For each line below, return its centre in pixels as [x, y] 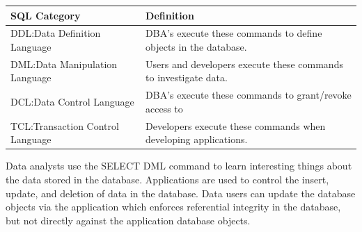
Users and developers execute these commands [244, 64]
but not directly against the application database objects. [128, 220]
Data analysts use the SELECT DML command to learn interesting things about [179, 166]
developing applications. [197, 139]
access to [164, 108]
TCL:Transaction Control [65, 125]
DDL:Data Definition [56, 33]
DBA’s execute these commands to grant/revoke [249, 95]
